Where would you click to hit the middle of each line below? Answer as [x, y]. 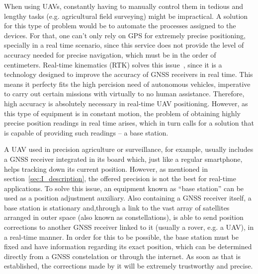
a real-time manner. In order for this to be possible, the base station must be [121, 237]
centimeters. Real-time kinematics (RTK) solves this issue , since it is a [113, 64]
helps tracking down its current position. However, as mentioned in [106, 169]
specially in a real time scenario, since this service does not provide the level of [124, 45]
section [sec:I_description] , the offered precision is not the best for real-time [120, 178]
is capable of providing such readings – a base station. [86, 132]
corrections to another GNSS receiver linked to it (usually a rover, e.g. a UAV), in [129, 227]
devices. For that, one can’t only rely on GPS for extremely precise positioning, [125, 35]
